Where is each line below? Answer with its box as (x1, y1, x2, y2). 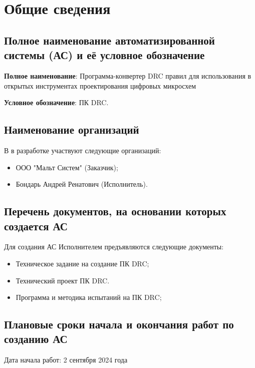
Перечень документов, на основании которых (4, 203, 226, 219)
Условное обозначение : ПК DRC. (4, 97, 109, 108)
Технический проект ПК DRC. (16, 275, 110, 285)
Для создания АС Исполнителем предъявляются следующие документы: (4, 241, 224, 252)
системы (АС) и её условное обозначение (4, 47, 205, 63)
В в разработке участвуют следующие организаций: (4, 145, 161, 155)
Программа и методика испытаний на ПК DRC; (16, 292, 162, 302)
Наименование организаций (4, 122, 139, 137)
